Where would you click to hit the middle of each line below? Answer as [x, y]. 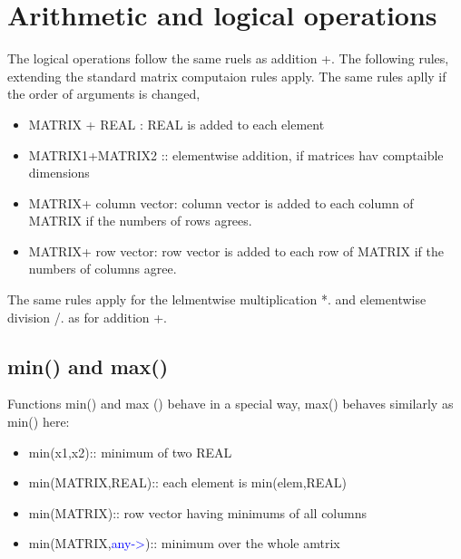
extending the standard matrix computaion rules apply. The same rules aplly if [227, 76]
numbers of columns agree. [103, 269]
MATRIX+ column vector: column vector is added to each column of [221, 202]
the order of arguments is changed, [104, 94]
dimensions [59, 173]
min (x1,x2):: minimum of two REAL [130, 452]
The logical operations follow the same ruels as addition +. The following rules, [228, 58]
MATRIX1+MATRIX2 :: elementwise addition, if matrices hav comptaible [236, 154]
